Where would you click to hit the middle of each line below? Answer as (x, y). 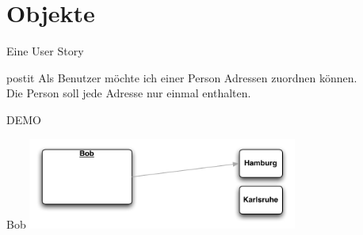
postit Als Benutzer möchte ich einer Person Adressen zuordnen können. (182, 77)
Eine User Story (45, 51)
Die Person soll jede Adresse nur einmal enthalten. (129, 93)
